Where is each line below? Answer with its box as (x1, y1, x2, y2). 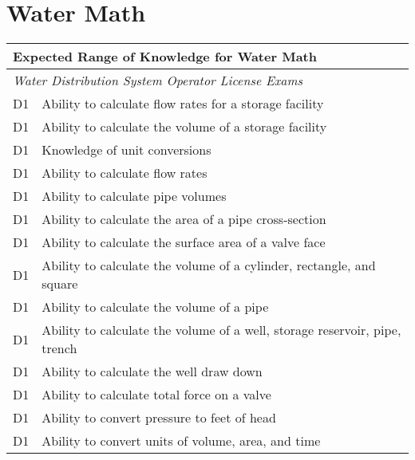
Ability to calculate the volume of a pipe (41, 297, 269, 316)
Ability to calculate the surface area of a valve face (41, 233, 326, 252)
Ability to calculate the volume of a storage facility (41, 117, 327, 136)
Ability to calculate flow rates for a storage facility (41, 94, 324, 113)
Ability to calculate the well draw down (41, 362, 263, 381)
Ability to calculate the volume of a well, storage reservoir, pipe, (41, 320, 401, 340)
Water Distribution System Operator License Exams (13, 71, 303, 90)
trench (41, 339, 77, 358)
